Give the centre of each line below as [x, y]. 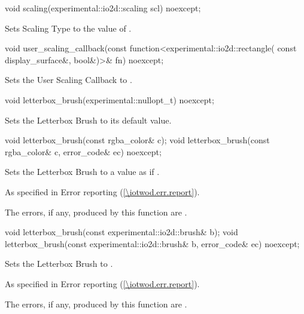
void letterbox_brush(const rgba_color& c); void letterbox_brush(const [137, 140]
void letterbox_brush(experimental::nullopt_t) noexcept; [110, 99]
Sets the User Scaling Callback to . [69, 80]
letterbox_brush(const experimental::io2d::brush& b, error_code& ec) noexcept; [152, 243]
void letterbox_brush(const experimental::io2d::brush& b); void [121, 232]
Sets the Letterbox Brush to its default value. [88, 120]
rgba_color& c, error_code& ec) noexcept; [83, 151]
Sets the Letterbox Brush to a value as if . [82, 172]
